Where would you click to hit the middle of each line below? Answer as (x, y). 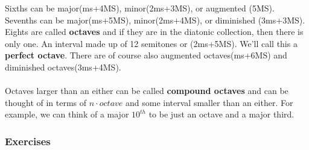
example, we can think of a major (67, 114)
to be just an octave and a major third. (221, 114)
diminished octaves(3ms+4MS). (63, 67)
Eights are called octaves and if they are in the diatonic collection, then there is (154, 32)
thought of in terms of (46, 102)
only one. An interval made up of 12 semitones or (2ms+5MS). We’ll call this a (151, 43)
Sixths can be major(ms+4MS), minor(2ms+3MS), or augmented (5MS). (140, 8)
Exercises (28, 141)
